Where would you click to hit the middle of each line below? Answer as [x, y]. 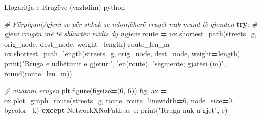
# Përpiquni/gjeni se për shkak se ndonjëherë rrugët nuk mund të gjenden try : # [131, 24]
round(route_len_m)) [38, 73]
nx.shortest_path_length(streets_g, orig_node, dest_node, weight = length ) [122, 53]
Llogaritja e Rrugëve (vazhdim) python [65, 7]
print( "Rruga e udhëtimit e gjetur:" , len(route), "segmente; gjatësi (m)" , [115, 63]
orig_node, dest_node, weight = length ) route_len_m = [91, 43]
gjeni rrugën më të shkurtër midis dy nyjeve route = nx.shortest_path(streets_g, [130, 34]
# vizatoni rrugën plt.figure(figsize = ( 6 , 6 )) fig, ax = [86, 90]
